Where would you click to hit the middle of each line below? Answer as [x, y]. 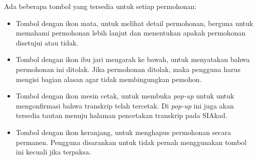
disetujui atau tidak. [47, 42]
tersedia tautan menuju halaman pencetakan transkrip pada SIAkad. [121, 115]
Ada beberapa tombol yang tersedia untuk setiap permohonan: [100, 6]
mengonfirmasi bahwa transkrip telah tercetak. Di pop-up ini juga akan [125, 105]
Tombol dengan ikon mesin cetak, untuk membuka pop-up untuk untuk [125, 96]
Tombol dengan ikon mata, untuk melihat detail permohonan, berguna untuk [135, 23]
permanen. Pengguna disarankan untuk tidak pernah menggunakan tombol [131, 142]
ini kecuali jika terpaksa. [53, 152]
